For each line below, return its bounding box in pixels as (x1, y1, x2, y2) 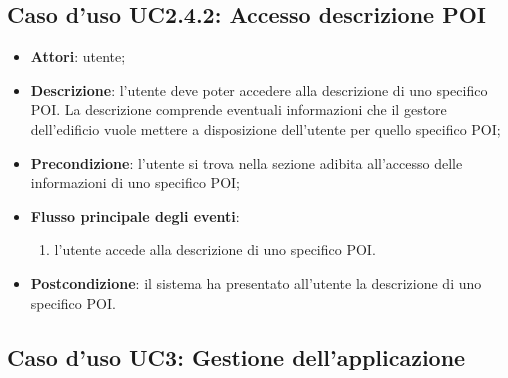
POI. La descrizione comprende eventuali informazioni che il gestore (30, 99, 447, 120)
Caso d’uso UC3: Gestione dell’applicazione (7, 341, 466, 372)
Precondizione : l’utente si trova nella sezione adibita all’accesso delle (30, 152, 463, 173)
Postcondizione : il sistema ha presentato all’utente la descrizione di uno (30, 272, 482, 293)
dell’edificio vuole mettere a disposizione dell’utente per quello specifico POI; (30, 118, 501, 139)
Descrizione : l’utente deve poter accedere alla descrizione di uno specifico (30, 79, 488, 100)
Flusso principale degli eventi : (30, 205, 240, 226)
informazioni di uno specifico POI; (30, 172, 240, 193)
